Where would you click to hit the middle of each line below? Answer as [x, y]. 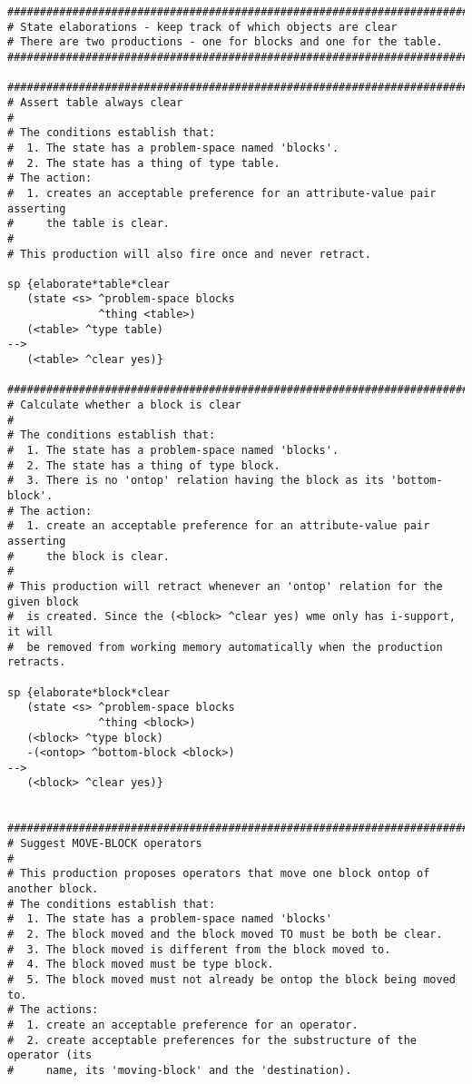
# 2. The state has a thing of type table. [144, 163]
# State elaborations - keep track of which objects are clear [202, 27]
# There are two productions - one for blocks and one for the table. [225, 42]
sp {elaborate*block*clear [88, 692]
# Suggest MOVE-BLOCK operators [105, 844]
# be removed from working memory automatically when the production [225, 647]
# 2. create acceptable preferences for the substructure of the [212, 1040]
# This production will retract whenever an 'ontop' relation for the [225, 586]
